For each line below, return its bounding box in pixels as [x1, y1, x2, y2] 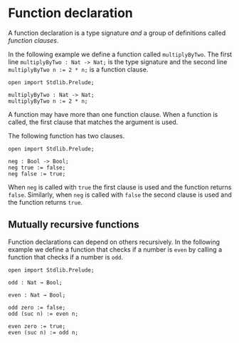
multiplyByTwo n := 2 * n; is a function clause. [8, 65, 149, 73]
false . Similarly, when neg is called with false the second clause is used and [8, 190, 232, 199]
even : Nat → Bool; [8, 291, 66, 299]
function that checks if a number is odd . [8, 252, 124, 261]
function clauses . [8, 36, 59, 44]
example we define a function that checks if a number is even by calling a [8, 245, 223, 254]
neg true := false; [8, 164, 66, 171]
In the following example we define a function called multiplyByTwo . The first [8, 50, 233, 58]
